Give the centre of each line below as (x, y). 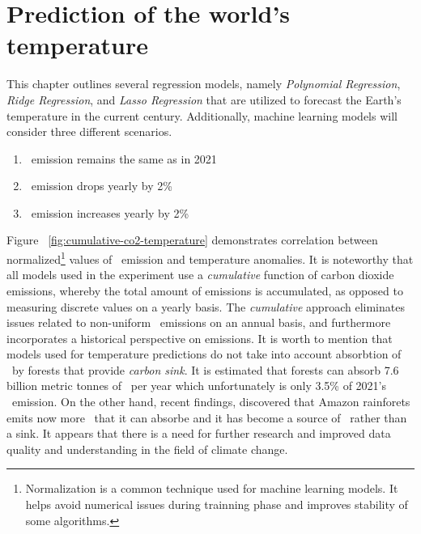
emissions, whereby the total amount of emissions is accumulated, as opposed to (205, 290)
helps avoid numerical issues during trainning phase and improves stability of (217, 504)
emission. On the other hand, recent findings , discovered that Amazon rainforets (211, 402)
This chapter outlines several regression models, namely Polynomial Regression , (204, 84)
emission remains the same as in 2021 (124, 158)
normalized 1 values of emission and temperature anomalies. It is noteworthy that (210, 258)
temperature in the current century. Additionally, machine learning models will (202, 115)
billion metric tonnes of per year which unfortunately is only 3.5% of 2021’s (197, 386)
